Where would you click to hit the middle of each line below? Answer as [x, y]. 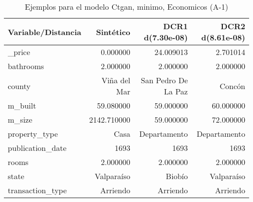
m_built [22, 105]
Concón [232, 86]
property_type [33, 134]
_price [19, 52]
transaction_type [37, 190]
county [19, 86]
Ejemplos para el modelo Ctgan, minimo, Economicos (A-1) [126, 7]
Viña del [116, 80]
